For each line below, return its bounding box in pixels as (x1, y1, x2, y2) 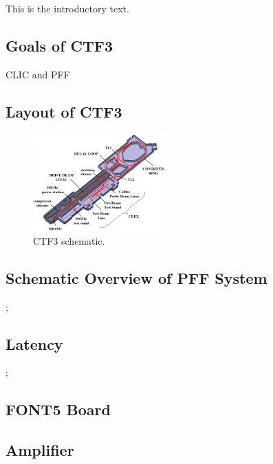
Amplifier (6, 439, 74, 461)
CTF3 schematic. (33, 233, 105, 247)
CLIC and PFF (6, 67, 70, 81)
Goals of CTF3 (6, 34, 113, 56)
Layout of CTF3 (6, 100, 122, 122)
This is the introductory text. (6, 1, 129, 15)
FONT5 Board (6, 399, 111, 420)
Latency (6, 333, 63, 354)
